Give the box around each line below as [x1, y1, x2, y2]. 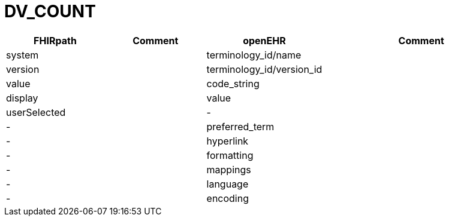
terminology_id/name [206, 48, 302, 61]
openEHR [243, 34, 286, 47]
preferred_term [206, 120, 275, 133]
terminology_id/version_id [206, 63, 323, 75]
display [6, 91, 38, 104]
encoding [206, 192, 249, 204]
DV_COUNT [4, 1, 96, 22]
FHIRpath [34, 34, 77, 47]
